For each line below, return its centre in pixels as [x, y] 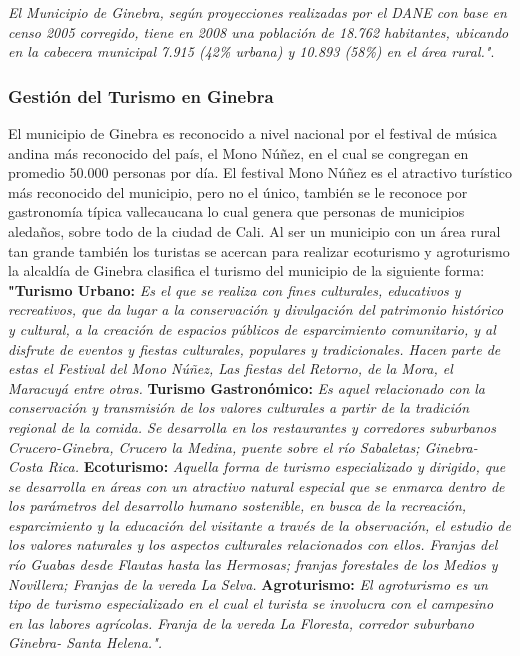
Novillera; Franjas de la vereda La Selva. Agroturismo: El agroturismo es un [248, 583]
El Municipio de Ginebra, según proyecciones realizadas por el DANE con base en [257, 12]
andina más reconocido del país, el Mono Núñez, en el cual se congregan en [238, 152]
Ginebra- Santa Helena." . [85, 642]
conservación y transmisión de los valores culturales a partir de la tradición [239, 407]
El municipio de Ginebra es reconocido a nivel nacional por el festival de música [253, 133]
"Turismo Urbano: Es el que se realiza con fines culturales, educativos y [234, 289]
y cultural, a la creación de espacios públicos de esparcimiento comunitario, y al [252, 328]
